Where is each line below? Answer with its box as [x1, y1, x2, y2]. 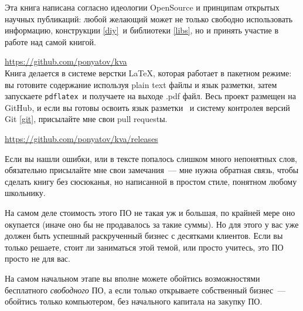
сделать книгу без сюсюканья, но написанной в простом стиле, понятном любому [5, 175, 297, 187]
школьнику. [5, 187, 46, 199]
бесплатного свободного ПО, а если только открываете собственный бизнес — [5, 283, 286, 296]
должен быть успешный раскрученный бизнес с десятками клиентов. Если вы [5, 229, 283, 242]
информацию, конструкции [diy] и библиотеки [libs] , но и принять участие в [5, 24, 279, 36]
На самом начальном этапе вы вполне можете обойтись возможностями [5, 272, 260, 284]
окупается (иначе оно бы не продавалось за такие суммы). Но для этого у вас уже [5, 218, 299, 230]
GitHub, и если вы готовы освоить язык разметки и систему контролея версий [5, 101, 290, 113]
